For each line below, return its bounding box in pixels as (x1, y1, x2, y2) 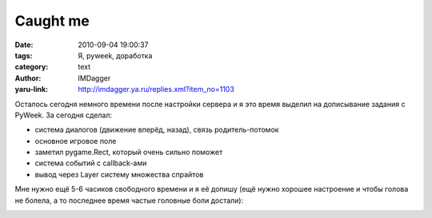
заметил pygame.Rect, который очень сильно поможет (34, 148, 223, 157)
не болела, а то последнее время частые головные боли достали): (14, 196, 244, 205)
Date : (14, 40, 34, 50)
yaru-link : (14, 85, 48, 94)
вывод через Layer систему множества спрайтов (34, 169, 204, 179)
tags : (14, 50, 33, 60)
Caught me (14, 12, 90, 30)
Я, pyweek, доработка (78, 50, 153, 60)
